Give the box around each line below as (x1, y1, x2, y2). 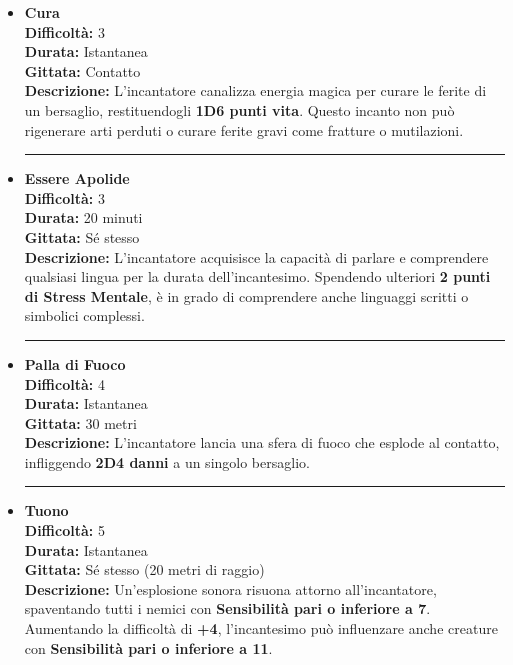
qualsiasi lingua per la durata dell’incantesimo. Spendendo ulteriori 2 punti (24, 266, 491, 287)
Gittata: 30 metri (24, 412, 137, 433)
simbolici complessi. (24, 305, 145, 326)
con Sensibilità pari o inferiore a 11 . (24, 637, 273, 658)
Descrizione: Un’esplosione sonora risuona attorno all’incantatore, (24, 578, 437, 599)
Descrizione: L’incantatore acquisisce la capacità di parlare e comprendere (24, 246, 489, 267)
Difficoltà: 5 (24, 520, 105, 541)
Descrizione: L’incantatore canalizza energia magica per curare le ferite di (24, 80, 487, 101)
